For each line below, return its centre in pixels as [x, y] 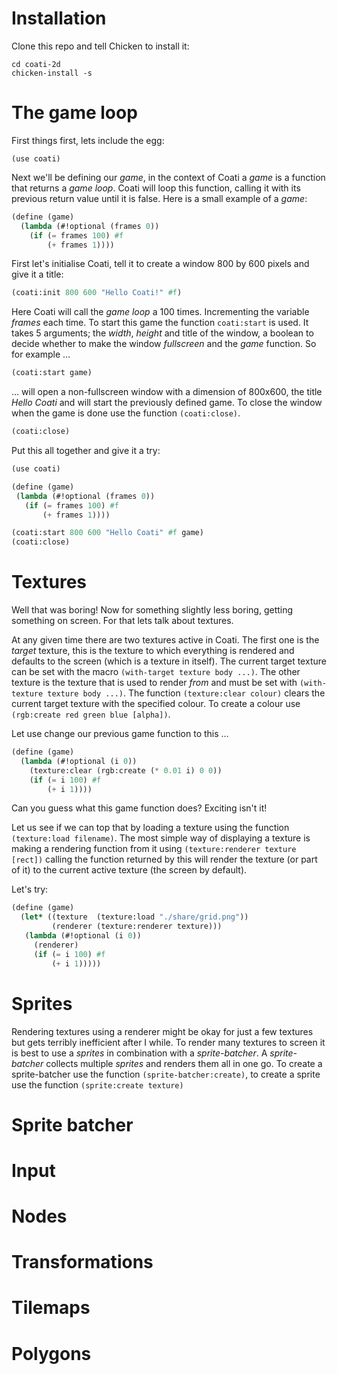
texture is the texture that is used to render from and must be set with [154, 683]
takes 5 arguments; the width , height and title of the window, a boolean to [162, 333]
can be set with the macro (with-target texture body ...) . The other [156, 672]
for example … [41, 354]
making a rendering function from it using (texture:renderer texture [154, 849]
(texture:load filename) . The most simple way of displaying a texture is [161, 838]
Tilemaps [51, 1308]
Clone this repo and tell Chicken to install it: [100, 46]
